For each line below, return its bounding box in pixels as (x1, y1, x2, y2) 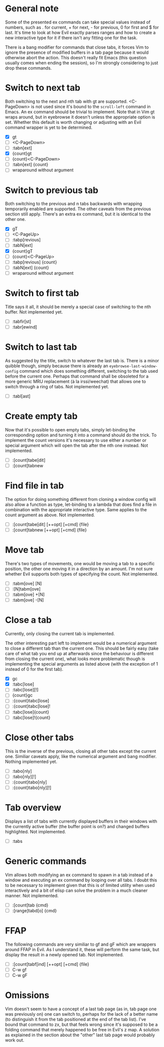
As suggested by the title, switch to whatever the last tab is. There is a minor (5, 357, 159, 363)
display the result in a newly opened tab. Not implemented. (5, 952, 124, 957)
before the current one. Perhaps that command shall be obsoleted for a (5, 373, 149, 379)
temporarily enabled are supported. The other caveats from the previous (5, 206, 151, 212)
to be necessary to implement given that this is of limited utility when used (5, 882, 155, 888)
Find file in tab (5, 480, 64, 491)
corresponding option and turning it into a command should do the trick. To (5, 432, 157, 438)
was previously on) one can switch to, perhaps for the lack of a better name (5, 1011, 158, 1017)
